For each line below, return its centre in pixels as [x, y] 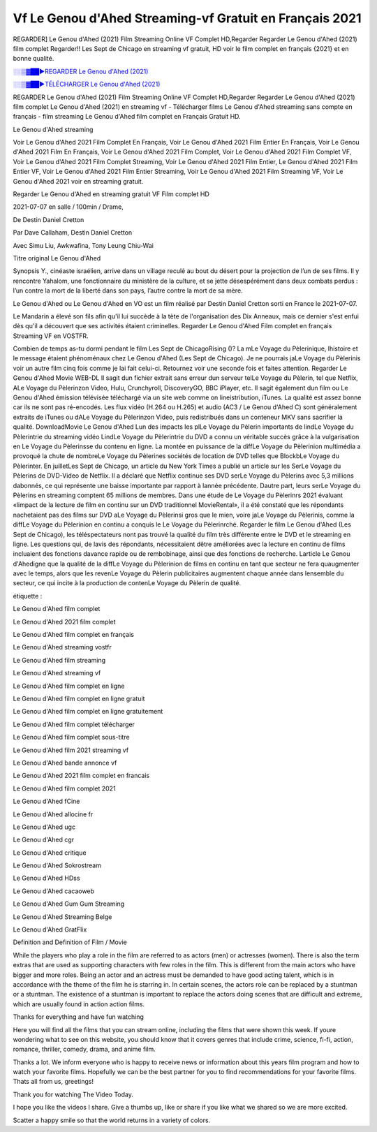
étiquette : [28, 596]
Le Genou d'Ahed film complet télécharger [74, 724]
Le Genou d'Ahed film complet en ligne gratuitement [88, 712]
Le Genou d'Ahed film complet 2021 [64, 788]
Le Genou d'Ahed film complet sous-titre [71, 737]
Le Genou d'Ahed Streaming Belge [62, 917]
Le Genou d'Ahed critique [50, 853]
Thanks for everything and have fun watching [79, 1017]
